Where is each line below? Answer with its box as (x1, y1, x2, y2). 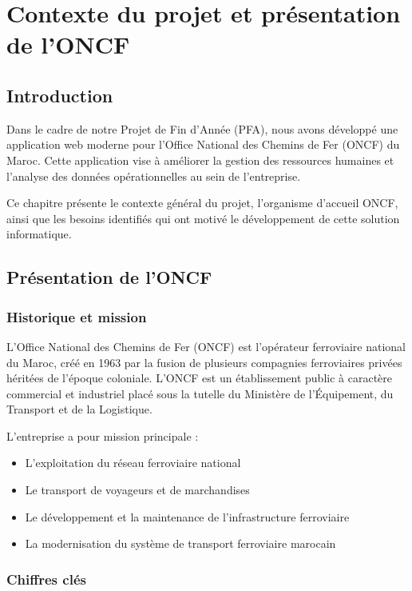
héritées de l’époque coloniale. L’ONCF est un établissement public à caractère (6, 369, 392, 386)
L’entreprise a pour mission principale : (6, 427, 199, 444)
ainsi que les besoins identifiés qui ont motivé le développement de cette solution (6, 210, 400, 226)
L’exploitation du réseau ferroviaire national (25, 454, 241, 471)
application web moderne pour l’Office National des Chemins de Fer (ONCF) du (6, 136, 400, 153)
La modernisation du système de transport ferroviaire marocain (25, 535, 336, 552)
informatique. (6, 226, 72, 242)
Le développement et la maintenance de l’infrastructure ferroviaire (25, 508, 350, 525)
